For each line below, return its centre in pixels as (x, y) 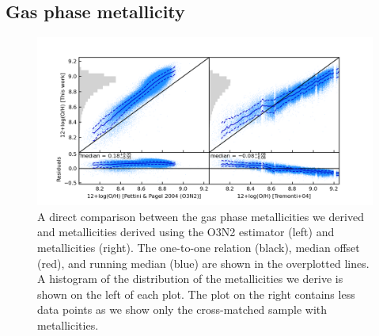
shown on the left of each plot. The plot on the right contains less (196, 294)
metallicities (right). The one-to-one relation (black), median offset (199, 247)
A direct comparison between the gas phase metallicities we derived (201, 216)
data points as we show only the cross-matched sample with (182, 309)
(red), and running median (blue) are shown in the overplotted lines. (203, 263)
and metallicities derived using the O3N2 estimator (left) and (186, 232)
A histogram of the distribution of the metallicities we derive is (190, 279)
